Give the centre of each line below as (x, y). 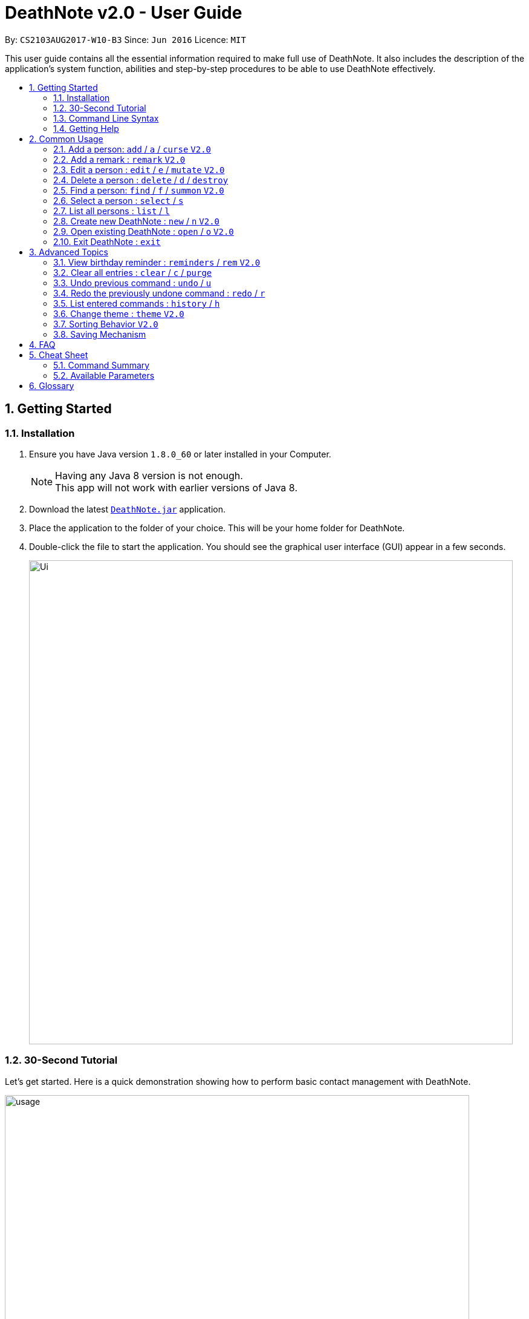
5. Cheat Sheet (59, 355)
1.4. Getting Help (86, 128)
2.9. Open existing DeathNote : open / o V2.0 (144, 231)
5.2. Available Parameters (104, 375)
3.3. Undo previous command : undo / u (132, 283)
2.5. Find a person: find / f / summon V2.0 (139, 190)
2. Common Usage (66, 139)
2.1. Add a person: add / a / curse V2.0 (132, 149)
